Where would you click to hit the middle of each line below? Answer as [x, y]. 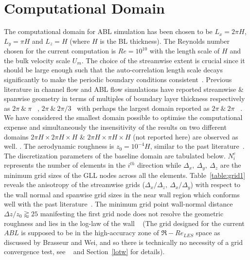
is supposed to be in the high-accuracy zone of [90, 233]
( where [80, 41]
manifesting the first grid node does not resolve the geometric [132, 213]
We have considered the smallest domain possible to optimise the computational [123, 117]
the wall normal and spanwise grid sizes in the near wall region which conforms [122, 194]
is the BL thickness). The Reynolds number [165, 41]
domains [16, 136]
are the [231, 165]
